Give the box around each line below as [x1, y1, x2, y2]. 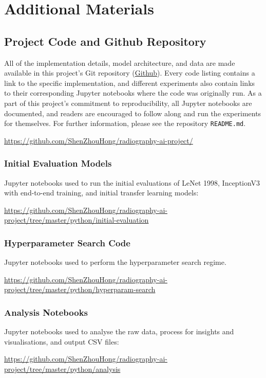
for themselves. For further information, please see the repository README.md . [4, 118, 246, 129]
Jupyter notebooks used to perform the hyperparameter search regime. [4, 257, 226, 267]
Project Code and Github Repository [4, 33, 206, 49]
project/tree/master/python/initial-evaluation [4, 214, 149, 225]
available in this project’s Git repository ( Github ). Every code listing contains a [4, 67, 255, 78]
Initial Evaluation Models [4, 157, 112, 170]
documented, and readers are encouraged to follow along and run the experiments [4, 107, 261, 118]
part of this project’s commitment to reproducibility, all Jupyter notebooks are [4, 97, 252, 108]
